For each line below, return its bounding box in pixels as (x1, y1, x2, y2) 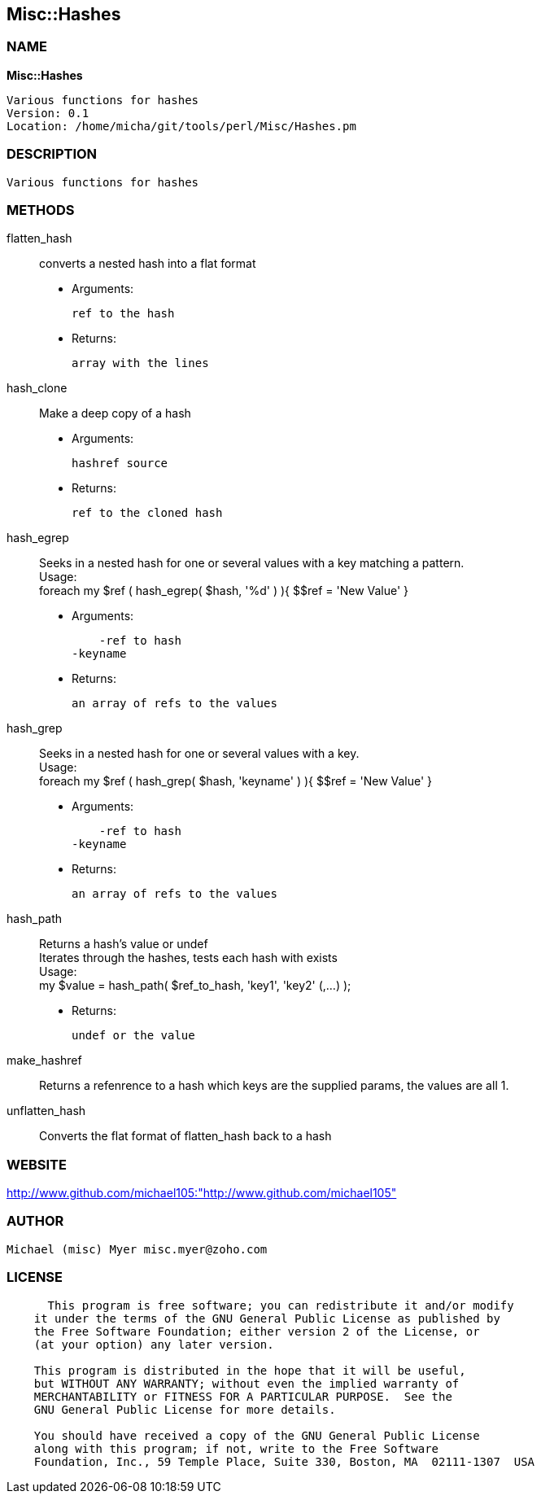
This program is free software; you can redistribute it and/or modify (47, 1298, 514, 1312)
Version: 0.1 (7, 106, 89, 120)
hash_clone (7, 381, 68, 396)
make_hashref (7, 1053, 82, 1068)
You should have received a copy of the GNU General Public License (33, 1428, 480, 1442)
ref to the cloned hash (72, 506, 223, 520)
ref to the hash (72, 307, 175, 321)
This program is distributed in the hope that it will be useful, (33, 1363, 466, 1377)
